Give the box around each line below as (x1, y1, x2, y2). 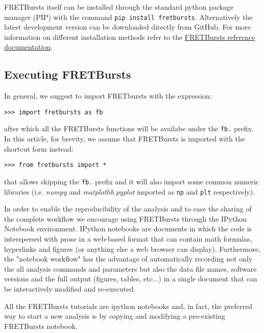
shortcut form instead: (4, 143, 74, 154)
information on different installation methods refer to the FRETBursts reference (4, 31, 255, 42)
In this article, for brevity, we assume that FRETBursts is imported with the (4, 133, 245, 144)
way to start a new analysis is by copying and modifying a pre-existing (4, 311, 225, 321)
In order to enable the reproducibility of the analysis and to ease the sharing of (4, 203, 252, 214)
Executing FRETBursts (4, 66, 131, 82)
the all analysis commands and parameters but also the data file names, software (4, 263, 257, 274)
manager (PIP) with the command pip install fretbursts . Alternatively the (4, 11, 253, 22)
